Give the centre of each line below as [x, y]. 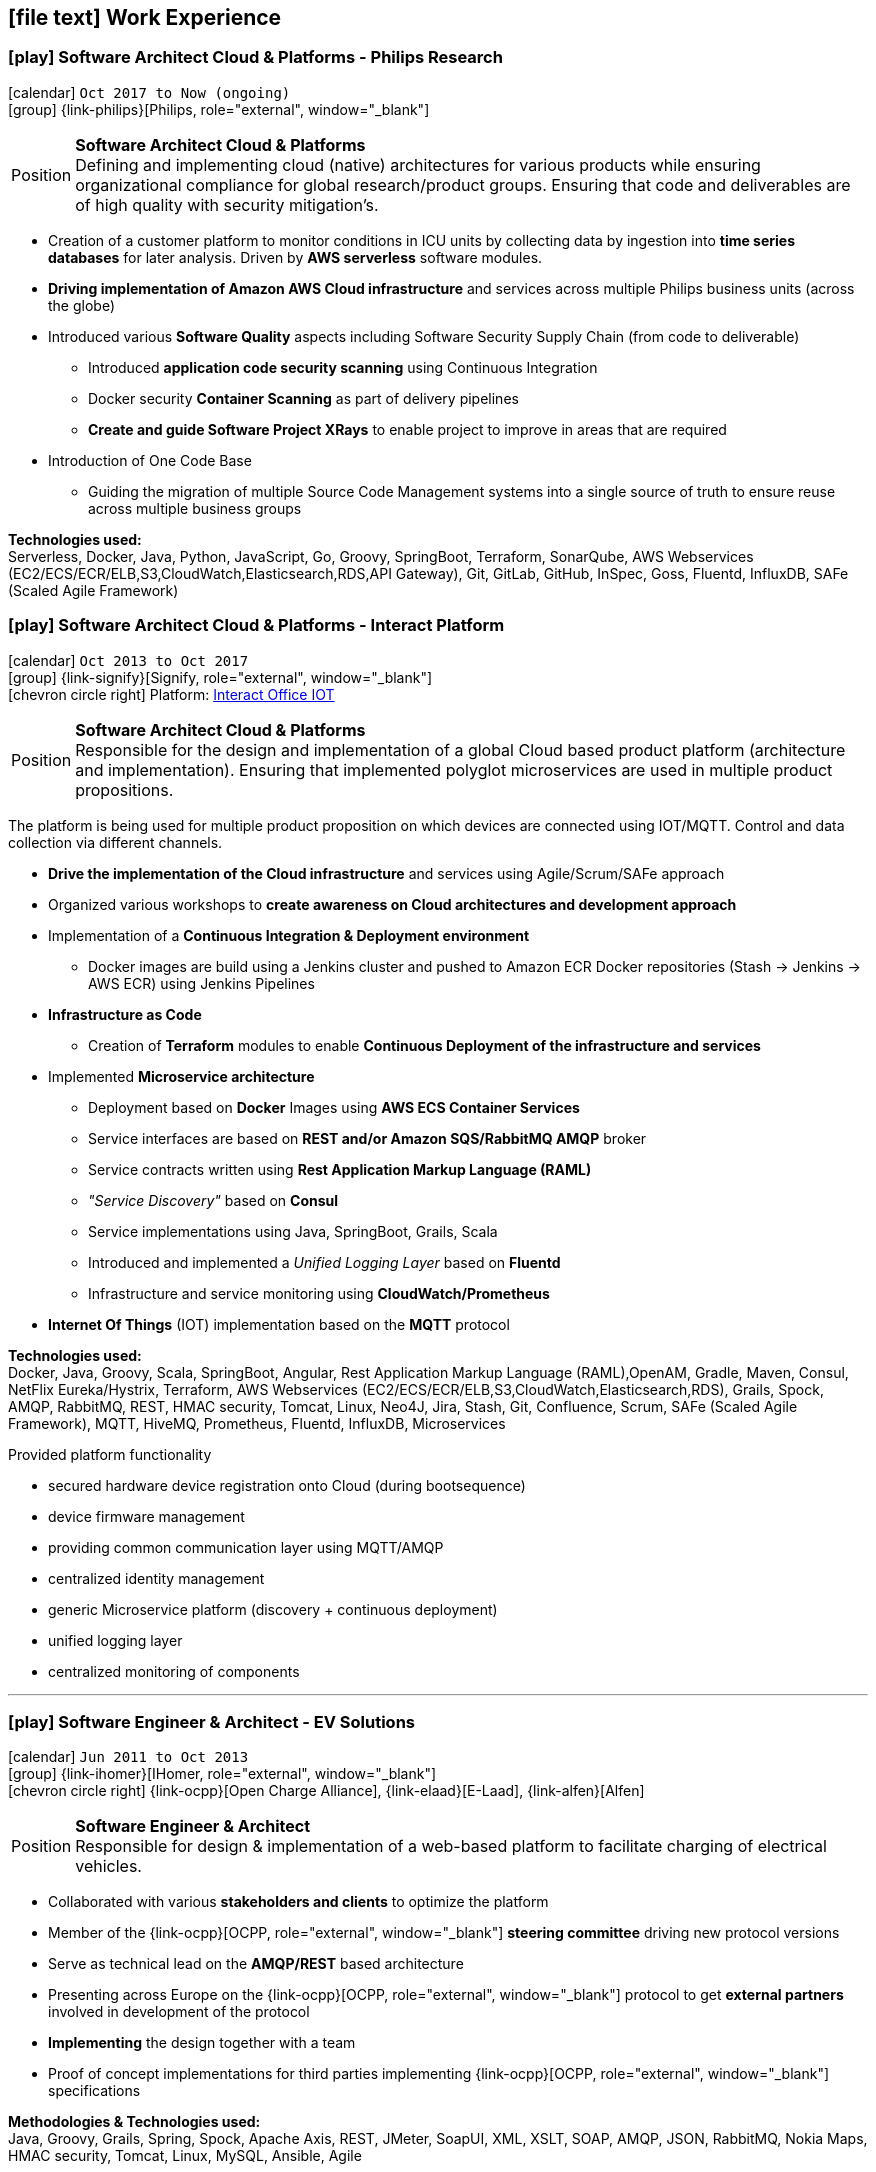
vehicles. [108, 1866]
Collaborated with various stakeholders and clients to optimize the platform [298, 1902]
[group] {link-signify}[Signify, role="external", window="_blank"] [220, 677]
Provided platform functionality [110, 1454]
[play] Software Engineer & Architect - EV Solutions [211, 1721]
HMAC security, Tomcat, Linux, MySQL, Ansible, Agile [185, 2156]
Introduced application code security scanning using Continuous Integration [343, 367]
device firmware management [146, 1516]
